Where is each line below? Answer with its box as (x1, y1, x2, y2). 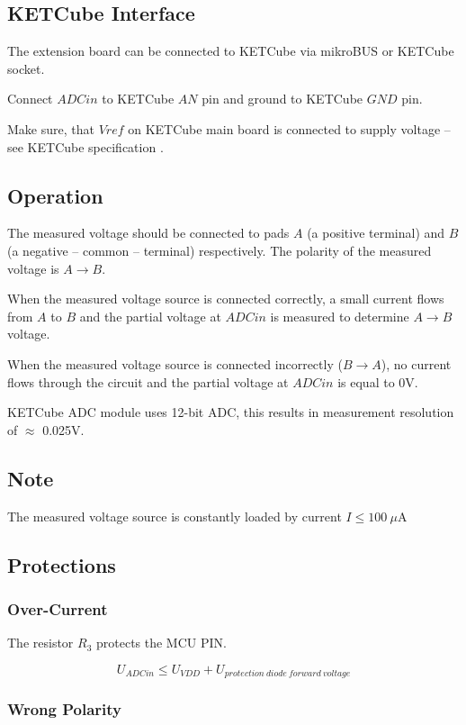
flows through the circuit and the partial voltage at (7, 372, 289, 391)
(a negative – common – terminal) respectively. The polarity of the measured (7, 240, 432, 259)
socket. (7, 59, 45, 77)
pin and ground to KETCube (202, 89, 363, 108)
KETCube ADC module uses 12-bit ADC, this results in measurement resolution (7, 403, 454, 421)
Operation (7, 181, 103, 209)
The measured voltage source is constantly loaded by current (7, 506, 342, 525)
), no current (381, 354, 452, 373)
